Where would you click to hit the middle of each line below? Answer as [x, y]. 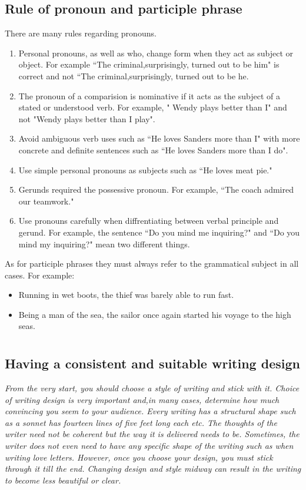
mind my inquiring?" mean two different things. [104, 244]
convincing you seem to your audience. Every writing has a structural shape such [150, 411]
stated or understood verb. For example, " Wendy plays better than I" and [153, 107]
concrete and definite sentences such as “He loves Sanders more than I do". [153, 150]
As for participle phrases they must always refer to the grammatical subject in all [152, 264]
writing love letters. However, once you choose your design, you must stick [139, 457]
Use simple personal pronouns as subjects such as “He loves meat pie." [145, 170]
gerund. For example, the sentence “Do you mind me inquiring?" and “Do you [159, 232]
